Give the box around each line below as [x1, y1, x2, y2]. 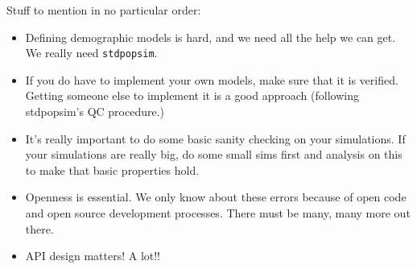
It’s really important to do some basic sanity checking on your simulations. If [25, 130, 406, 147]
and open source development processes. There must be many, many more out [25, 205, 411, 221]
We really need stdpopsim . [25, 44, 158, 61]
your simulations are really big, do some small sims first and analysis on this [25, 146, 403, 163]
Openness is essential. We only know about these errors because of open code [25, 188, 407, 205]
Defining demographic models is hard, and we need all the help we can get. [25, 28, 396, 45]
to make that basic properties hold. [25, 161, 200, 178]
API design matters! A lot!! [25, 247, 161, 264]
